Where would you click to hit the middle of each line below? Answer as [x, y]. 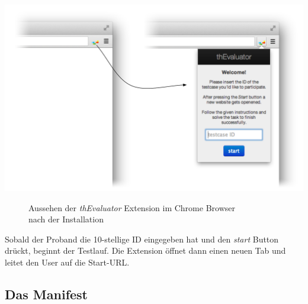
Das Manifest [46, 294]
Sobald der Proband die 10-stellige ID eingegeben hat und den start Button [142, 239]
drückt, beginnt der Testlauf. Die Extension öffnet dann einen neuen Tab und [145, 250]
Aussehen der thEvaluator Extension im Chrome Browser [132, 207]
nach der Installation [66, 219]
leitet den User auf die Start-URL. [67, 262]
